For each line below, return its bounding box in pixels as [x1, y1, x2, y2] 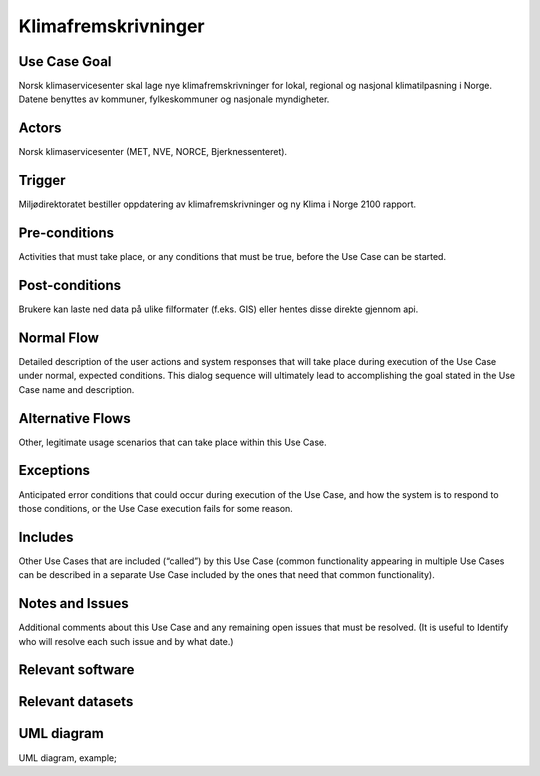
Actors [18, 120, 62, 137]
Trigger [18, 172, 66, 189]
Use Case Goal [18, 53, 112, 70]
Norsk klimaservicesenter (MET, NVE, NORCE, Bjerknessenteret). [18, 146, 288, 158]
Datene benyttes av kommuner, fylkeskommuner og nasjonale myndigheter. [18, 93, 330, 105]
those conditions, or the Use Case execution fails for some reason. [18, 502, 294, 514]
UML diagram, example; [18, 751, 117, 764]
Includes [18, 528, 74, 545]
